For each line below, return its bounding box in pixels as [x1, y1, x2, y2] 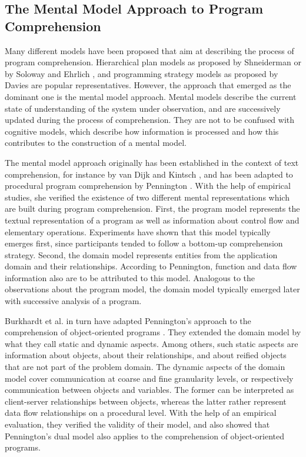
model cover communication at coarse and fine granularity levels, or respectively [5, 372, 294, 384]
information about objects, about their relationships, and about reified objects [5, 349, 287, 361]
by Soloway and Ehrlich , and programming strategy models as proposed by [5, 67, 278, 79]
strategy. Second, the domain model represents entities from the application [5, 248, 278, 261]
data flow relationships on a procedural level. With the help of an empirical [5, 406, 277, 419]
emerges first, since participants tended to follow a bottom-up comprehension [5, 237, 283, 249]
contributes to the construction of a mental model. [5, 136, 187, 149]
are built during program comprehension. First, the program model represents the [5, 202, 300, 215]
